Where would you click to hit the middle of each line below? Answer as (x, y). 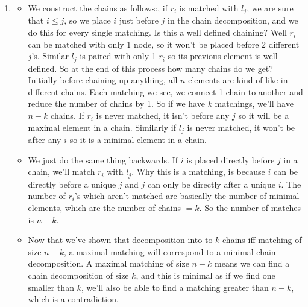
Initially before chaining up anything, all (103, 80)
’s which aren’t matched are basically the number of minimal (187, 196)
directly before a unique (72, 184)
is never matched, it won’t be (241, 127)
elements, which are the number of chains (104, 207)
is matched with (209, 8)
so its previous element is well (223, 56)
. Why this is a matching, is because (198, 172)
